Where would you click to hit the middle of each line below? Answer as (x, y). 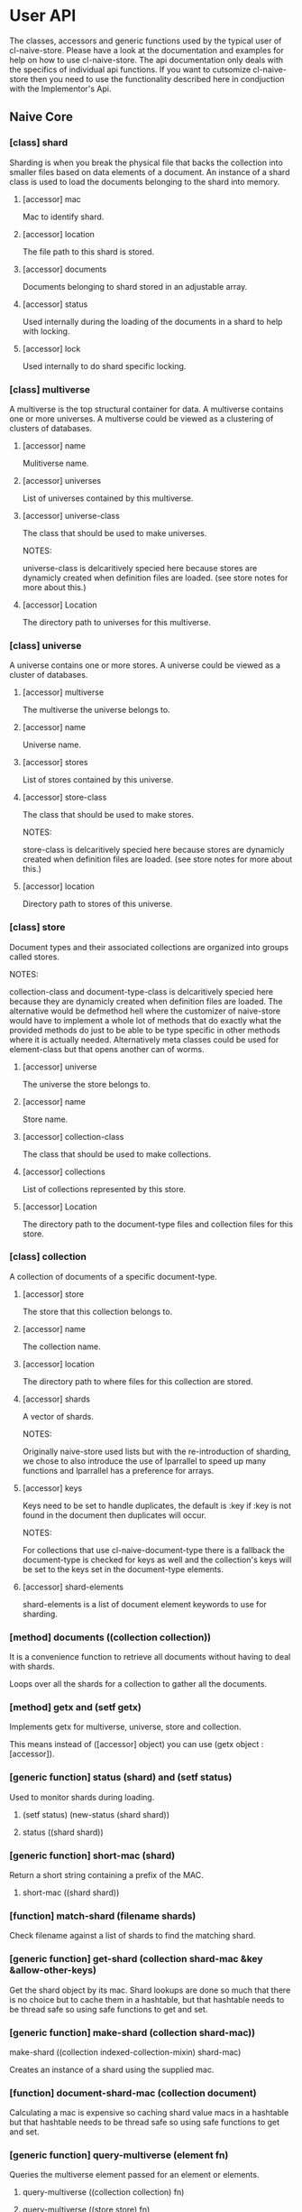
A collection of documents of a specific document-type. (114, 1276)
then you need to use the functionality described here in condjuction (157, 79)
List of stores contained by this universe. (98, 780)
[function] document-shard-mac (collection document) (133, 2093)
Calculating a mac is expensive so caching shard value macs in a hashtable (149, 2113)
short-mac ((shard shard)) (71, 1893)
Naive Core (41, 117)
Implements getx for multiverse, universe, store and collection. (125, 1727)
